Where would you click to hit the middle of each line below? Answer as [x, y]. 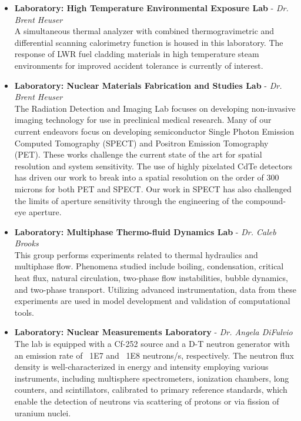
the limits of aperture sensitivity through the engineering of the [129, 200]
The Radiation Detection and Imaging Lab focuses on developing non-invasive [155, 108]
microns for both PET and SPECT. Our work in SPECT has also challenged [153, 188]
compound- [266, 200]
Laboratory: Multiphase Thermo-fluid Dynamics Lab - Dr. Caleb [145, 231]
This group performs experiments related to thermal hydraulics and [136, 254]
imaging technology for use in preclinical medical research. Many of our [143, 120]
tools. [24, 312]
